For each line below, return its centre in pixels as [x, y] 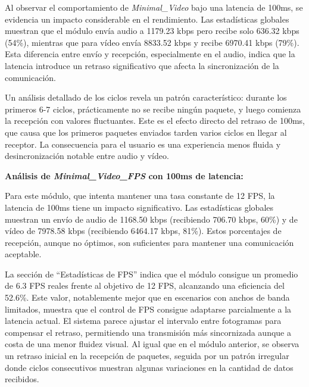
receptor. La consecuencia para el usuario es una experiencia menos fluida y [143, 144]
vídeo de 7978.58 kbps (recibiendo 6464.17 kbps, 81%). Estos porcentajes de [143, 231]
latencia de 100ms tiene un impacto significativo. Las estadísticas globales [139, 207]
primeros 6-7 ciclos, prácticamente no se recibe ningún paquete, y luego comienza [153, 109]
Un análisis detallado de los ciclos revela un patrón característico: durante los [146, 97]
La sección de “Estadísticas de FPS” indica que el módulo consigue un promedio [152, 274]
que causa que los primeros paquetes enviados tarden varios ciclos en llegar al [146, 132]
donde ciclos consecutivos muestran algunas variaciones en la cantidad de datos [149, 367]
